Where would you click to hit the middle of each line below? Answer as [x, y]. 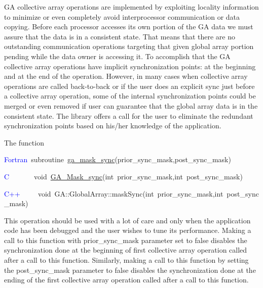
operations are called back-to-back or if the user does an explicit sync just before [129, 86]
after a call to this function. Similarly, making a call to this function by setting [126, 260]
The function [24, 142]
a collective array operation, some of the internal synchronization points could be [130, 96]
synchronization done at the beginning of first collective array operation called [126, 250]
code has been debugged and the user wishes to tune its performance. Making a [128, 230]
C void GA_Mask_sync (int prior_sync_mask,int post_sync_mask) [123, 176]
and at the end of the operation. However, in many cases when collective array [126, 76]
